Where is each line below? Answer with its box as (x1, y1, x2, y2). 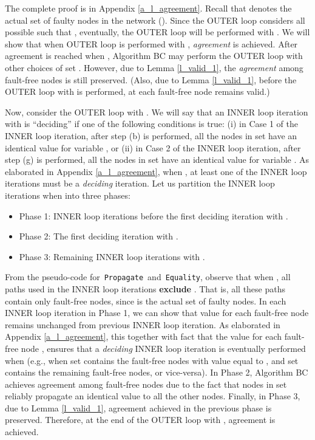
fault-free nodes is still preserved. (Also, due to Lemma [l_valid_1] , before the (5, 73, 297, 86)
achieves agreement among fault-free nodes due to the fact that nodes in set (5, 377, 287, 390)
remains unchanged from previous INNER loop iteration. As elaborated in (5, 318, 280, 331)
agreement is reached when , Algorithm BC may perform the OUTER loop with (5, 49, 303, 62)
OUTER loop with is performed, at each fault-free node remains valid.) (5, 85, 270, 98)
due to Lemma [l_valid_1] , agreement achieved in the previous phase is (5, 401, 272, 414)
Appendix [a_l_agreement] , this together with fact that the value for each (5, 330, 282, 343)
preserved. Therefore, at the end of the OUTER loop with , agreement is (5, 413, 276, 426)
